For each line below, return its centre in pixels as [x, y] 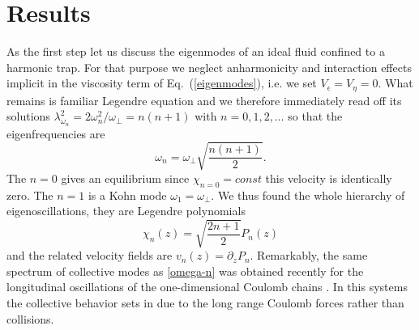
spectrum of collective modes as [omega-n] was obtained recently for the [185, 271]
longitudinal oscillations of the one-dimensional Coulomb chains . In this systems [207, 287]
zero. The [30, 195]
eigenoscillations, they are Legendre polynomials [126, 211]
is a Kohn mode [127, 195]
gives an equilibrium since [125, 178]
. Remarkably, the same [309, 255]
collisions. [30, 318]
